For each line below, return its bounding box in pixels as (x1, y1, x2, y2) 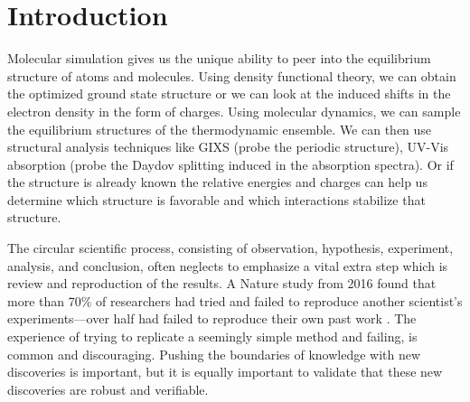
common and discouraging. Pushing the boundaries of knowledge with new (7, 344, 421, 363)
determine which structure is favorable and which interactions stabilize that (7, 190, 426, 209)
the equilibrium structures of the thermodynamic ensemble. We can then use (7, 119, 432, 138)
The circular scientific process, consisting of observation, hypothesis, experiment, (7, 238, 454, 257)
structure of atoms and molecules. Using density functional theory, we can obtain (7, 66, 456, 85)
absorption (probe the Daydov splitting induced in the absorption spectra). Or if (7, 154, 454, 173)
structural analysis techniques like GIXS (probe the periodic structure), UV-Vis (7, 137, 449, 156)
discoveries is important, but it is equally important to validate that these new (7, 362, 443, 381)
